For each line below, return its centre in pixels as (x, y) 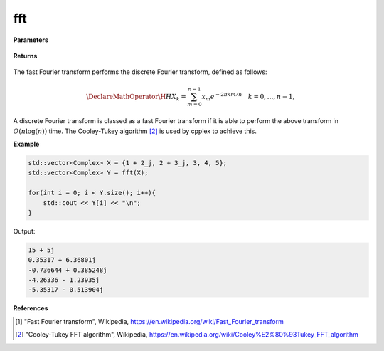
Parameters (31, 40)
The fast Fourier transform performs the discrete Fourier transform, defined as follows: (140, 72)
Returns (25, 56)
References (31, 308)
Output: (24, 231)
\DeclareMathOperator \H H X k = (136, 98)
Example (26, 144)
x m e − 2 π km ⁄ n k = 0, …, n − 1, (248, 97)
